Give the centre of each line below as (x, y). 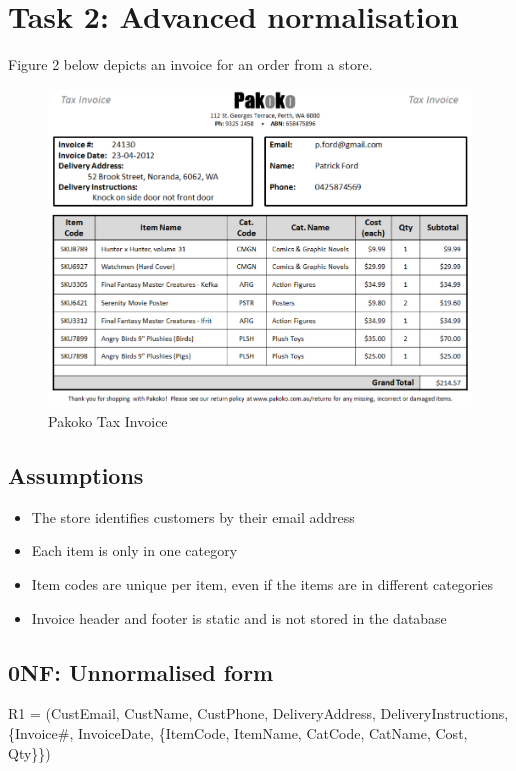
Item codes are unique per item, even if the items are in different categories (262, 584)
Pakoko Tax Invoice (108, 421)
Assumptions (76, 475)
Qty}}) (29, 752)
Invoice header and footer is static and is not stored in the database (239, 617)
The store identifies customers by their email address (193, 516)
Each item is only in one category (134, 550)
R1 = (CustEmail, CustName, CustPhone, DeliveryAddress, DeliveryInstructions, (258, 713)
